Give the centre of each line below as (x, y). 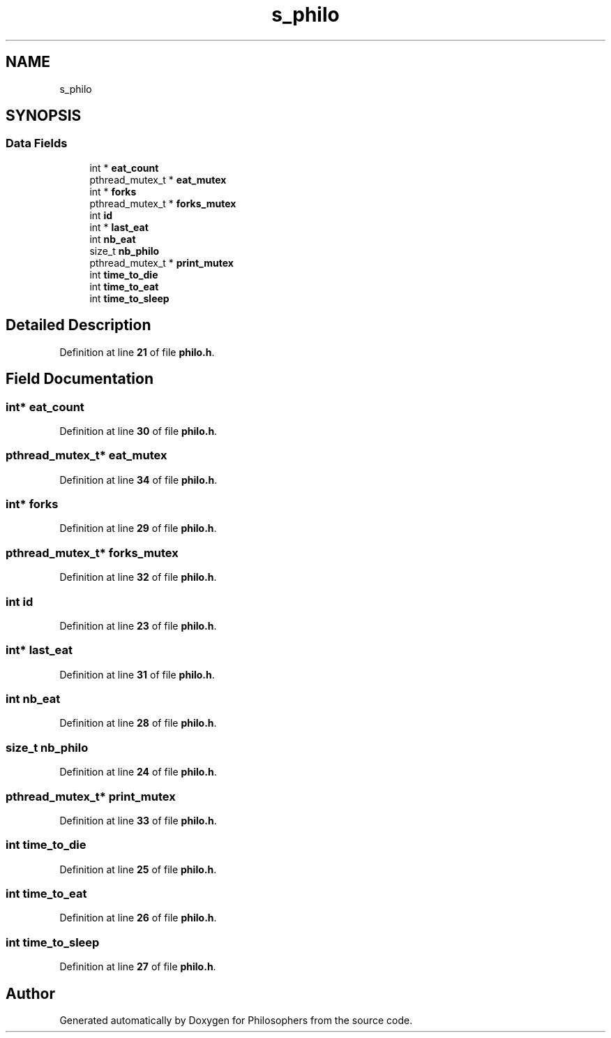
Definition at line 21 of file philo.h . (137, 352)
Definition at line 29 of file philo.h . (138, 528)
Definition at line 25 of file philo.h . (138, 869)
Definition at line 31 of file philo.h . (137, 674)
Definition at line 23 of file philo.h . (138, 625)
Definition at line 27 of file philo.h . (138, 967)
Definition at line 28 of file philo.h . (138, 723)
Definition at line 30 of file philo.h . (138, 431)
